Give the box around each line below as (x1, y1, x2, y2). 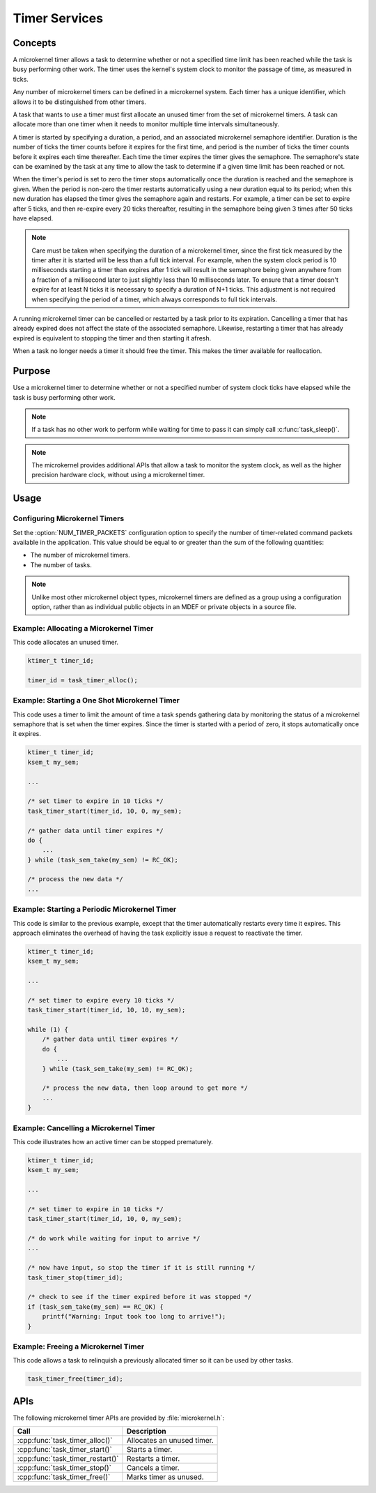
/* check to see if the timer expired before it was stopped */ (27, 1293, 252, 1301)
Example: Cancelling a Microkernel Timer (13, 1123, 156, 1133)
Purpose (13, 365, 51, 377)
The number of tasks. (30, 560, 92, 569)
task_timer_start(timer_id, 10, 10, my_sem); (27, 1006, 186, 1014)
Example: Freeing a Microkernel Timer (13, 1342, 145, 1351)
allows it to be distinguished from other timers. (13, 98, 146, 106)
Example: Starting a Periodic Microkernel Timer (13, 904, 177, 914)
